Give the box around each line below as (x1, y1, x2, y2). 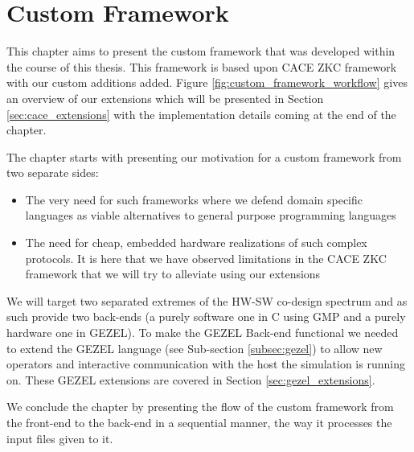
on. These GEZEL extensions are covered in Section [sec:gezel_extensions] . (6, 371, 375, 388)
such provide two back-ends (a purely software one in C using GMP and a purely (6, 308, 406, 325)
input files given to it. (6, 429, 113, 446)
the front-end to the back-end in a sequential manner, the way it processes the (6, 414, 392, 430)
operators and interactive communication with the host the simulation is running (6, 355, 405, 372)
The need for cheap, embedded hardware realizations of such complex (25, 234, 367, 251)
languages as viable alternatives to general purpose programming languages (25, 207, 396, 224)
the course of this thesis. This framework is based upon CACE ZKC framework (6, 58, 397, 75)
